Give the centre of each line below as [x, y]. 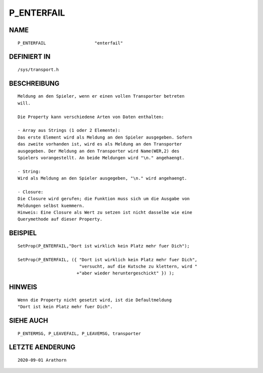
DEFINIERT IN [30, 57]
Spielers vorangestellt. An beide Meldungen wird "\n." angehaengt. [101, 158]
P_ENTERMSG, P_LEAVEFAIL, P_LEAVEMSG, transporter [79, 333]
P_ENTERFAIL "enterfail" [70, 43]
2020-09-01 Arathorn [42, 360]
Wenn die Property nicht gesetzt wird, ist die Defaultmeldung [95, 300]
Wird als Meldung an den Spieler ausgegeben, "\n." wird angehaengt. [103, 178]
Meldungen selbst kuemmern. [51, 206]
